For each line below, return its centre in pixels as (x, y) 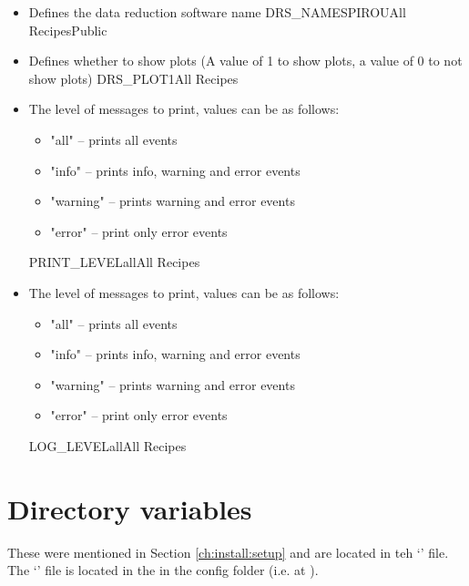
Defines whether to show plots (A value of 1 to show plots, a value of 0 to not (245, 61)
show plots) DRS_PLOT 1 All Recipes (133, 78)
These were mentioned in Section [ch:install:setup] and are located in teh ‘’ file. (228, 552)
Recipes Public (68, 30)
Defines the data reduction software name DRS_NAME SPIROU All (217, 12)
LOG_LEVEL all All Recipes (107, 445)
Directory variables (130, 508)
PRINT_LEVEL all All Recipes (114, 262)
